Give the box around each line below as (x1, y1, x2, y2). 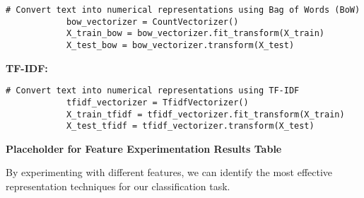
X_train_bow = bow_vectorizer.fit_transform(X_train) (66, 28, 325, 39)
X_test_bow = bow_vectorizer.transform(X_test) (66, 40, 295, 50)
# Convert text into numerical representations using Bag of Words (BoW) (6, 5, 360, 15)
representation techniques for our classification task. (6, 179, 230, 194)
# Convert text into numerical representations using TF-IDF (6, 86, 300, 96)
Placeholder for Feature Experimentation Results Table (6, 141, 282, 156)
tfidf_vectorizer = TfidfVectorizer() (66, 97, 249, 107)
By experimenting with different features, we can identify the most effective (6, 165, 333, 180)
